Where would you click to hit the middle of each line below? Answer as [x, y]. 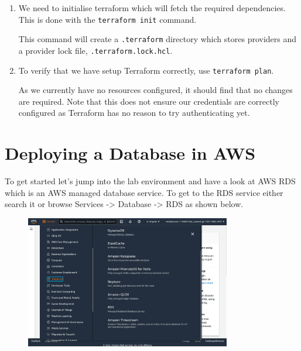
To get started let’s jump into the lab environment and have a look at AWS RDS [150, 181]
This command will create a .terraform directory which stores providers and [158, 39]
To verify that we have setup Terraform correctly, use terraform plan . [146, 70]
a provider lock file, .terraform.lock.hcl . [95, 50]
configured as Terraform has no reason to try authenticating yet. [134, 113]
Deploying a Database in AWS [130, 153]
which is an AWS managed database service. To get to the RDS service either [144, 192]
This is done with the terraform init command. [107, 19]
